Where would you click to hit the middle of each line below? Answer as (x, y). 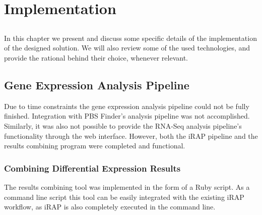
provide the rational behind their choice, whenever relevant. (96, 57)
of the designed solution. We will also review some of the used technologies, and (127, 48)
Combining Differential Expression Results (92, 168)
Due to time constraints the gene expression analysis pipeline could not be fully (127, 106)
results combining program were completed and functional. (95, 146)
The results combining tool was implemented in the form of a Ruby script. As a (127, 186)
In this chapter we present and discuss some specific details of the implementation (130, 38)
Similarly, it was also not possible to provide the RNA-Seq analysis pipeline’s (123, 125)
